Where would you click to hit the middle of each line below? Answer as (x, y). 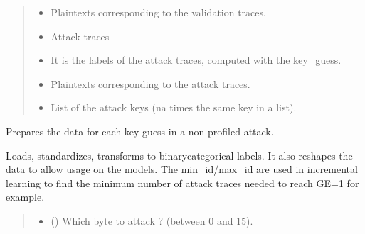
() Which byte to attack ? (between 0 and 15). (152, 220)
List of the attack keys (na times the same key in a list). (174, 107)
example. (25, 197)
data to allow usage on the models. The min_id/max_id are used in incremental (182, 169)
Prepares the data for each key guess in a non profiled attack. (140, 131)
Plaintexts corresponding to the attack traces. (150, 83)
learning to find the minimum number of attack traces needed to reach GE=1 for (182, 183)
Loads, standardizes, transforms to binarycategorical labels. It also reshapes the (179, 155)
